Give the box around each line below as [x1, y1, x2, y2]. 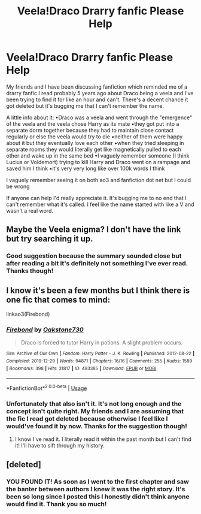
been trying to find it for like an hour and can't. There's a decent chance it [6, 96, 188, 103]
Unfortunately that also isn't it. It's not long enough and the [6, 400, 182, 408]
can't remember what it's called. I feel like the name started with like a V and [6, 201, 194, 208]
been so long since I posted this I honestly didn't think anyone [6, 492, 190, 501]
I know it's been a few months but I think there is [6, 285, 190, 295]
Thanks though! [6, 267, 54, 275]
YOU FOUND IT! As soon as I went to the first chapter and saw [6, 477, 190, 486]
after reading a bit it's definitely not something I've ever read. [6, 259, 188, 268]
